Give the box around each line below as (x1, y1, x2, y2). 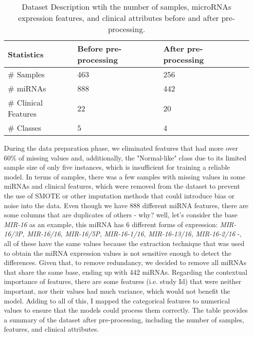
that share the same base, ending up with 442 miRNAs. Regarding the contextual (4, 266, 248, 277)
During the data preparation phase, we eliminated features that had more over (4, 143, 238, 153)
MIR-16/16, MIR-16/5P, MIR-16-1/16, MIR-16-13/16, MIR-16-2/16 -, (27, 229, 242, 239)
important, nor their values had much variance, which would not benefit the (4, 285, 230, 296)
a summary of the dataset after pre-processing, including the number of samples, (4, 314, 244, 324)
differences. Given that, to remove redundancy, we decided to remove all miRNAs (4, 257, 247, 267)
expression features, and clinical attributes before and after (18, 12, 219, 23)
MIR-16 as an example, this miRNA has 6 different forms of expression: (4, 219, 218, 229)
